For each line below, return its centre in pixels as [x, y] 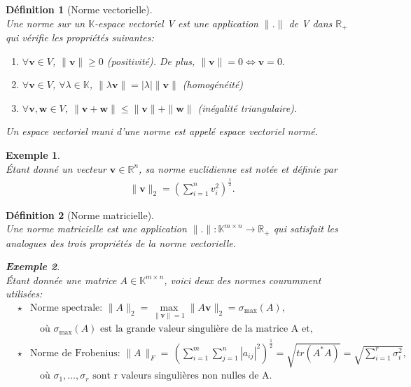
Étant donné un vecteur [56, 168]
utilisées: [24, 294]
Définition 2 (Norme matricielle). [80, 214]
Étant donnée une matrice [61, 280]
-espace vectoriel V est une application [176, 23]
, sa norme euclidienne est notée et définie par [238, 168]
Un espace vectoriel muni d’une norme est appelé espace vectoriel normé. [162, 131]
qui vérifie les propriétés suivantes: [80, 37]
